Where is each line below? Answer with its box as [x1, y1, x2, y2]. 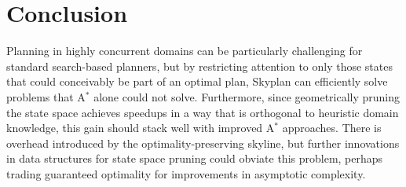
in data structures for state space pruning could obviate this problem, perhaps [6, 150, 383, 167]
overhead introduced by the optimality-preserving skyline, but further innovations [6, 134, 400, 151]
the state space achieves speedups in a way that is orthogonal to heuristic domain [6, 104, 399, 120]
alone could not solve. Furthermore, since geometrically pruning [93, 88, 401, 104]
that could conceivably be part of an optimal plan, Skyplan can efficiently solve [6, 73, 388, 90]
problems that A [6, 88, 86, 104]
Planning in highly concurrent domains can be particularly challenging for [6, 42, 363, 59]
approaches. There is [282, 119, 382, 136]
